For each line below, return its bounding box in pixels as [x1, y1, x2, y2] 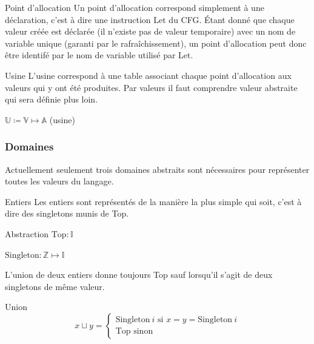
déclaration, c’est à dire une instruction [5, 13, 151, 25]
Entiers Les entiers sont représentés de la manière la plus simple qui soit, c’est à [5, 195, 302, 207]
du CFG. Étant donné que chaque [169, 13, 295, 25]
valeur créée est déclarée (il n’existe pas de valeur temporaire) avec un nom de [5, 25, 296, 38]
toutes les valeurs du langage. [5, 175, 114, 187]
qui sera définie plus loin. [5, 93, 98, 106]
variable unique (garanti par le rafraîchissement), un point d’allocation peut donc [5, 36, 307, 49]
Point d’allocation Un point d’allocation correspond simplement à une [5, 1, 264, 13]
